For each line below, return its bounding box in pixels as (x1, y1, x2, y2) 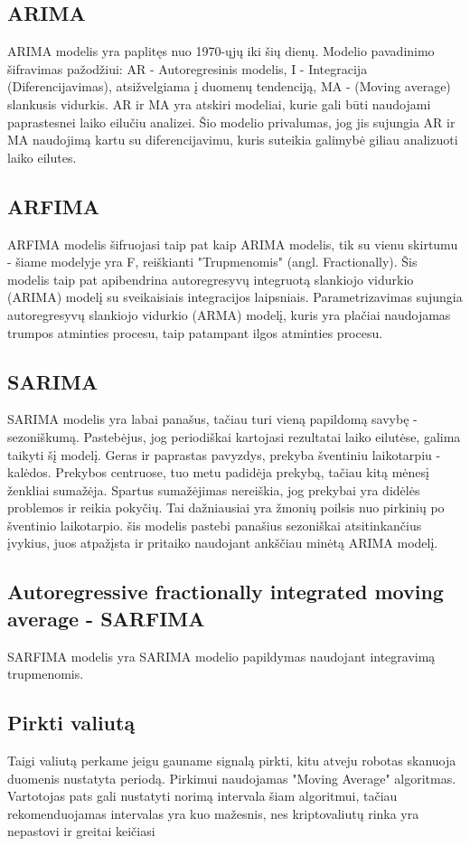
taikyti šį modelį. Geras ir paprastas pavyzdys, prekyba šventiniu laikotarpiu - (7, 445, 441, 464)
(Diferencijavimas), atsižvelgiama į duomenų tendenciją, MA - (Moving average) (7, 77, 451, 96)
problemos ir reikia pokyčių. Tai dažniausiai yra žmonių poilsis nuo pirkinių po (7, 498, 445, 517)
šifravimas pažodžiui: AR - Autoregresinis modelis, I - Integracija (7, 59, 368, 78)
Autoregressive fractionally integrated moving (7, 578, 444, 606)
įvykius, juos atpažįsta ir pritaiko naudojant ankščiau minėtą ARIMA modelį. (7, 533, 438, 552)
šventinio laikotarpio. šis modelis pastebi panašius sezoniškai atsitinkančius (7, 515, 422, 534)
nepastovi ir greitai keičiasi (7, 822, 155, 841)
